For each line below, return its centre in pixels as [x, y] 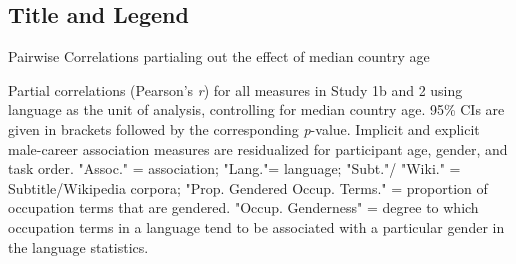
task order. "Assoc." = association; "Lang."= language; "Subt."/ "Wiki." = [234, 168]
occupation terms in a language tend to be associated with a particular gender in [256, 226]
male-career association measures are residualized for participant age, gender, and [258, 148]
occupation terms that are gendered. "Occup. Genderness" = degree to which [243, 207]
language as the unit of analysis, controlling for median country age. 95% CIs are [256, 109]
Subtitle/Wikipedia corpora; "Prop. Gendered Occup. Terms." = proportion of [248, 187]
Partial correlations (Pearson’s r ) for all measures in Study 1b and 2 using [235, 89]
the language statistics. [78, 246]
